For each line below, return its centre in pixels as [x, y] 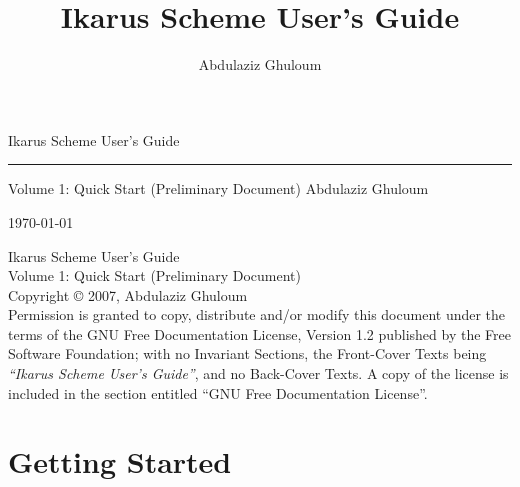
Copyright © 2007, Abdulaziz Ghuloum [128, 294]
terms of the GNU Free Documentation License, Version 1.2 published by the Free [259, 333]
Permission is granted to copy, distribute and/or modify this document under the [257, 314]
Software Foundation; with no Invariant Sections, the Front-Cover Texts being [247, 353]
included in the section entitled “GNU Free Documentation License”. [218, 392]
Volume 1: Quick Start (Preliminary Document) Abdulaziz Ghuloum [218, 188]
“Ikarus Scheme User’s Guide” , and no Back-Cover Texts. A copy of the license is [258, 373]
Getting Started [120, 461]
